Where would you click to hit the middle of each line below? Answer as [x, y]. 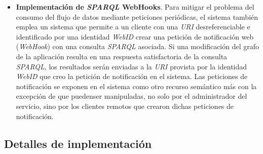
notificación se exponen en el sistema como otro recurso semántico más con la [136, 86]
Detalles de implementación [78, 143]
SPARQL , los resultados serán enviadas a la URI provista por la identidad [131, 66]
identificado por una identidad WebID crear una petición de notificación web [135, 36]
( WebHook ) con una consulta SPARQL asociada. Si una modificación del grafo [138, 46]
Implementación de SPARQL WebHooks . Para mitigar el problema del [135, 7]
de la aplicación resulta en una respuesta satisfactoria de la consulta [122, 56]
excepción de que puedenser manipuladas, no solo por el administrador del [131, 96]
